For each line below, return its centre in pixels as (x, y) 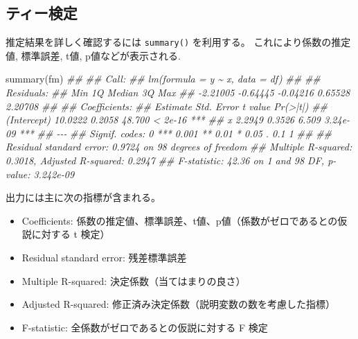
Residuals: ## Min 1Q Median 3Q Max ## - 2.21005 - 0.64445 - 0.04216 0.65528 (178, 93)
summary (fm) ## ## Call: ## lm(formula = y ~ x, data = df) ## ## (163, 79)
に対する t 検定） (71, 234)
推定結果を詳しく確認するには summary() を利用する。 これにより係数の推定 (178, 42)
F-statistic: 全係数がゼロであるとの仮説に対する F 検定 (145, 327)
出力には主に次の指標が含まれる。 (83, 197)
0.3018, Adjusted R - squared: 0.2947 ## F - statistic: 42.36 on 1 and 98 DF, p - (171, 160)
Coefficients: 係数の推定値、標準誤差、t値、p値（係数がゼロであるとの (180, 220)
